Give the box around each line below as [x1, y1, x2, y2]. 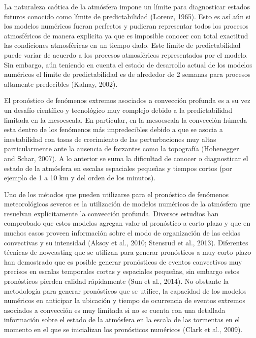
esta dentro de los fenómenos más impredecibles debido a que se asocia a [4, 124, 223, 135]
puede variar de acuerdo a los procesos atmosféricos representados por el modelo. [4, 49, 248, 60]
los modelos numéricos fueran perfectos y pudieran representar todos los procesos [4, 21, 249, 31]
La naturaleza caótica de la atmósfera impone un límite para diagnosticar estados [4, 1, 250, 11]
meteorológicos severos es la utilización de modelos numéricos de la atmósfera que [4, 199, 250, 209]
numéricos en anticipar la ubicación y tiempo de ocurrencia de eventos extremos [4, 295, 245, 305]
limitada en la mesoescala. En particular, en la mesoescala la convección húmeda [4, 114, 247, 125]
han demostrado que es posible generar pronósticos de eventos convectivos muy [4, 256, 242, 267]
